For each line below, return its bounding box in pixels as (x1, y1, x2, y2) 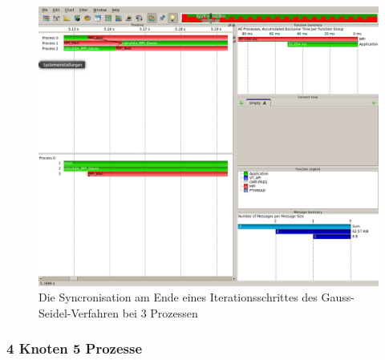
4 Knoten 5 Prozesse (6, 338, 143, 358)
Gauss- (321, 289, 355, 305)
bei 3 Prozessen (122, 304, 198, 321)
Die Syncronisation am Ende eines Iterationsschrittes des (38, 289, 318, 305)
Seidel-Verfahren (38, 304, 120, 321)
